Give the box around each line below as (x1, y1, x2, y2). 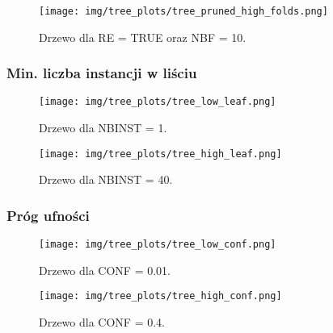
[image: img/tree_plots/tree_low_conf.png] (39, 239, 276, 251)
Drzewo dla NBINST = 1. (39, 119, 167, 136)
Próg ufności (6, 205, 90, 225)
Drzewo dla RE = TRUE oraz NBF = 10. (39, 28, 247, 45)
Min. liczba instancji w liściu (6, 63, 197, 83)
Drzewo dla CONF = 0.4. (39, 314, 165, 331)
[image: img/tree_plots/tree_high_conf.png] (39, 290, 282, 302)
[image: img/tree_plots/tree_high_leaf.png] (39, 148, 282, 160)
